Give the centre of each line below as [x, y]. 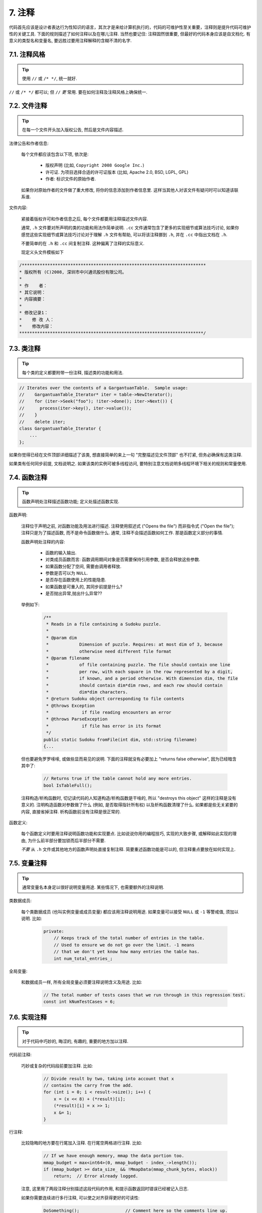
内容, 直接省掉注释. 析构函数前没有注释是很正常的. [71, 811]
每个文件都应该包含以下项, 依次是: [55, 154]
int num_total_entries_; [83, 959]
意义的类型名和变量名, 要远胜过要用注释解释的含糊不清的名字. [70, 41]
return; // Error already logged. [96, 1176]
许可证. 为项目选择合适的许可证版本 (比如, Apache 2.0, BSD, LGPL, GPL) [117, 172]
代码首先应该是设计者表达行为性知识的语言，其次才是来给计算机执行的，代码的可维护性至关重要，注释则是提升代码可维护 [130, 27]
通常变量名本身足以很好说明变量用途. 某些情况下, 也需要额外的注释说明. [93, 887]
